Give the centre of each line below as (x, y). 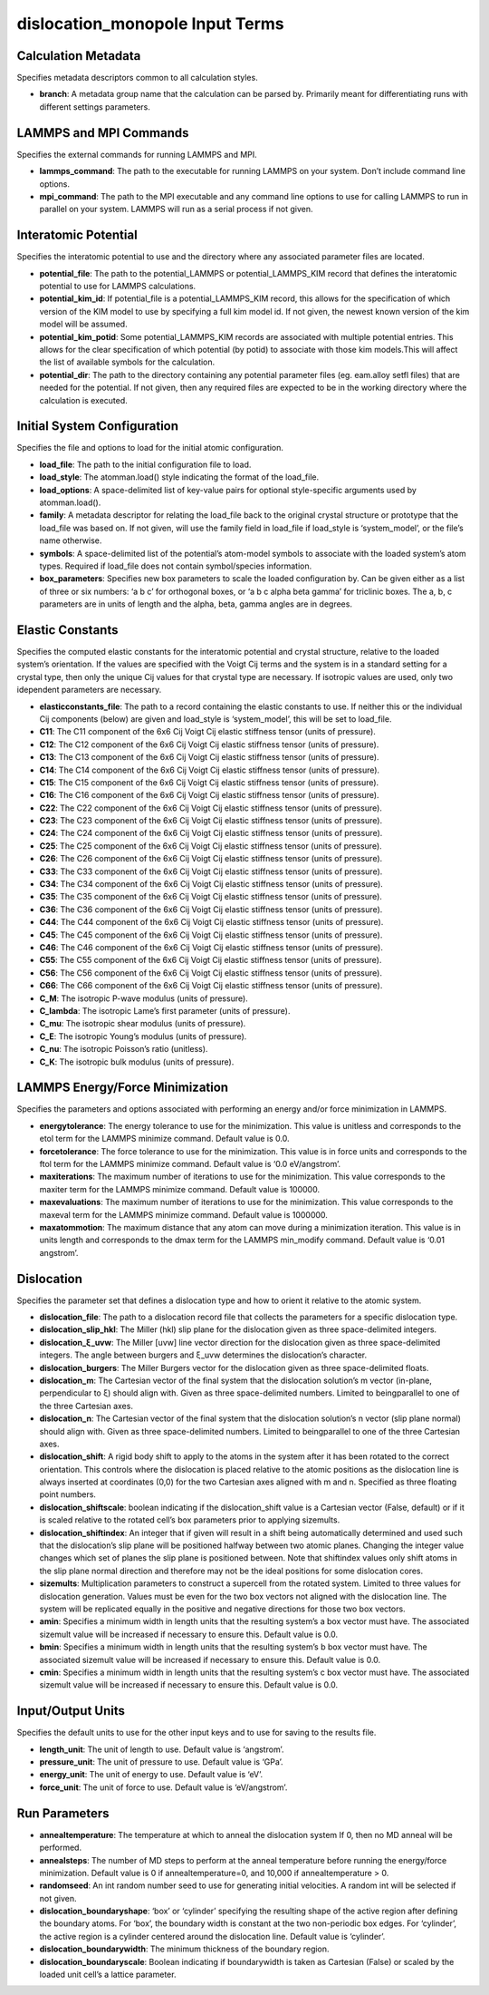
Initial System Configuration (98, 426)
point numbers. (68, 1494)
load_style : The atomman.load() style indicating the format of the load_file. (179, 477)
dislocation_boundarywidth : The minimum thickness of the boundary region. (184, 1949)
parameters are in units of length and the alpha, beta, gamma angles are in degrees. (196, 604)
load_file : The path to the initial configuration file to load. (145, 464)
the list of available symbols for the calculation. (127, 362)
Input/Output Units (71, 1711)
